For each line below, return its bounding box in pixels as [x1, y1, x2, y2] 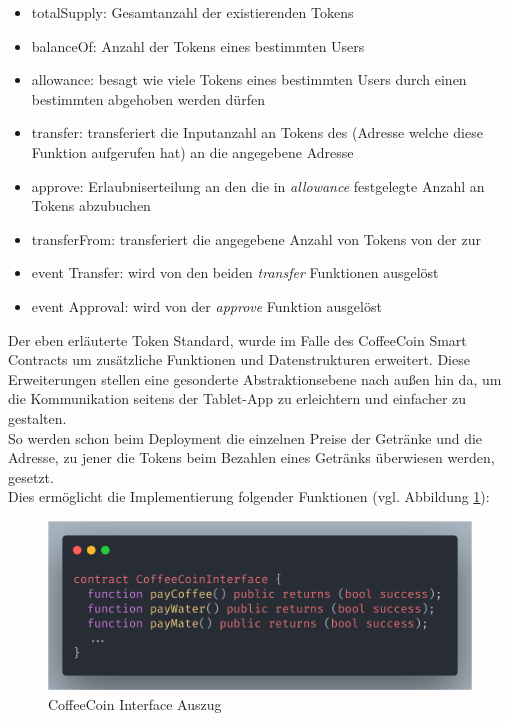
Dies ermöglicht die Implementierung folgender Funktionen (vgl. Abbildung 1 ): [8, 486, 490, 507]
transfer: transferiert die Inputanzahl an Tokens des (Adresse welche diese [31, 122, 483, 143]
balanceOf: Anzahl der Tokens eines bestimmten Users [31, 35, 365, 56]
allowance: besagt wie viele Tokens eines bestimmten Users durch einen [31, 69, 467, 90]
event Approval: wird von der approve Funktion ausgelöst [31, 295, 382, 316]
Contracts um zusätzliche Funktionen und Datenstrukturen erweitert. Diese [8, 349, 470, 370]
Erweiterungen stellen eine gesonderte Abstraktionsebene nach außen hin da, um [8, 368, 502, 389]
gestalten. [8, 407, 67, 428]
